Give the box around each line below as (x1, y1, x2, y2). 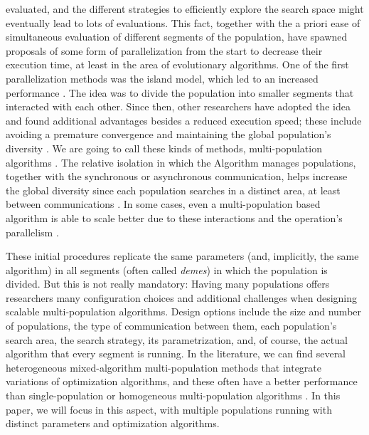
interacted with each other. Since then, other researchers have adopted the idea (6, 99, 351, 114)
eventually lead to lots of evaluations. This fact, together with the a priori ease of (6, 15, 360, 30)
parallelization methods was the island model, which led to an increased (6, 70, 319, 85)
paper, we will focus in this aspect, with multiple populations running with (6, 402, 332, 416)
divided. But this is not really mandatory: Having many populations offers (6, 276, 330, 291)
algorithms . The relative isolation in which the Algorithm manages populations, (6, 154, 356, 169)
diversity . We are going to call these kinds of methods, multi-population (6, 140, 322, 155)
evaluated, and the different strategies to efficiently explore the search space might (6, 1, 364, 16)
